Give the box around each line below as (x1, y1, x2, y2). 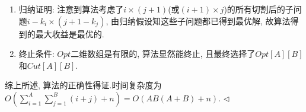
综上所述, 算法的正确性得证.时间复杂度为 (5, 79, 162, 91)
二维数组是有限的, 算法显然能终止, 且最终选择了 (71, 47, 256, 60)
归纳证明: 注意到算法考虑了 (18, 3, 124, 15)
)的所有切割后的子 (224, 3, 294, 15)
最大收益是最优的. (35, 27, 104, 40)
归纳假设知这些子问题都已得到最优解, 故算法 (119, 14, 291, 27)
